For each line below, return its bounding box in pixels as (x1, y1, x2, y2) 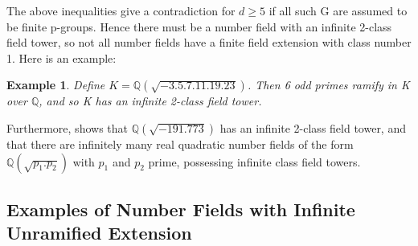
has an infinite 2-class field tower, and (219, 119, 406, 136)
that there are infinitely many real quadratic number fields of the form (6, 135, 354, 152)
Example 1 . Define (6, 76, 105, 93)
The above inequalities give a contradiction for (6, 2, 236, 18)
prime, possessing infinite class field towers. (148, 153, 361, 170)
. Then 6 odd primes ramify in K (247, 76, 410, 93)
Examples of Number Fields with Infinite (6, 196, 355, 221)
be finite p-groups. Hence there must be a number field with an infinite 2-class (6, 18, 392, 35)
